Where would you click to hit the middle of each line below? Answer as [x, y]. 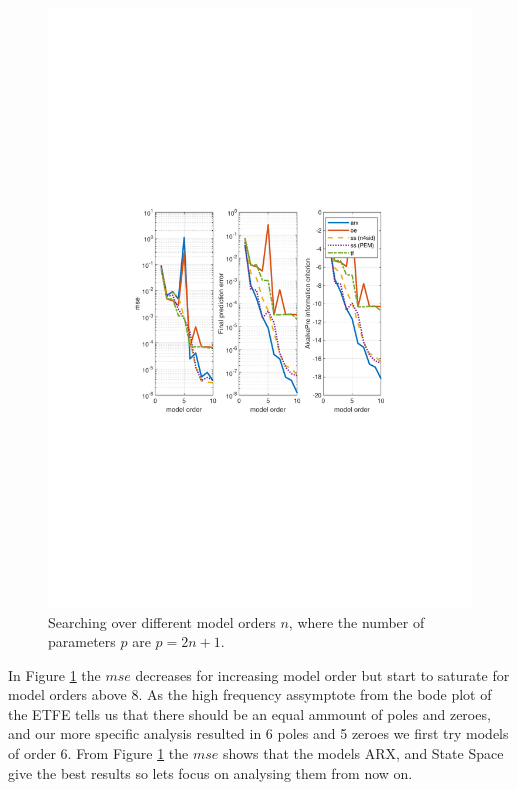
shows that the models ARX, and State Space [363, 753]
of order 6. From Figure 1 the [98, 753]
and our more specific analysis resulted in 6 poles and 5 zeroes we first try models [258, 733]
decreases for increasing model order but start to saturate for [322, 674]
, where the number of [356, 621]
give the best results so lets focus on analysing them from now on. [210, 772]
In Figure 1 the [54, 674]
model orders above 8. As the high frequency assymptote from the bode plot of [250, 694]
